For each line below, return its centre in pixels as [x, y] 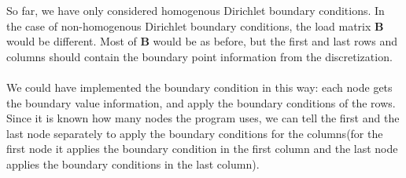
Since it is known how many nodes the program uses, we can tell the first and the [203, 118]
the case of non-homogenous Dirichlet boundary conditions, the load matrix [189, 25]
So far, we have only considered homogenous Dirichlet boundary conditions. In [196, 10]
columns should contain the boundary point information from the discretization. [199, 56]
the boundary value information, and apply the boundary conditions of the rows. [201, 102]
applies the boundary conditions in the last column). [133, 163]
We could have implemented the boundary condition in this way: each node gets [199, 87]
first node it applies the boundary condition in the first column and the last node [202, 149]
